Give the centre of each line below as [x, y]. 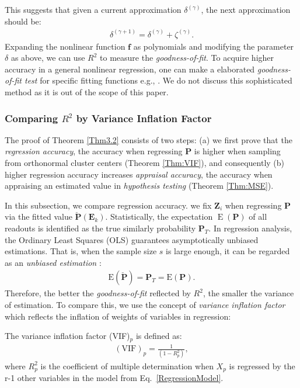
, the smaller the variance [248, 293]
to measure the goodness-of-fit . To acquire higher [187, 58]
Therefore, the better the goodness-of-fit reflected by [98, 293]
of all [258, 216]
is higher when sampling [237, 151]
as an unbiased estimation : [53, 262]
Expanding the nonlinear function [65, 46]
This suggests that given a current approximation [93, 9]
